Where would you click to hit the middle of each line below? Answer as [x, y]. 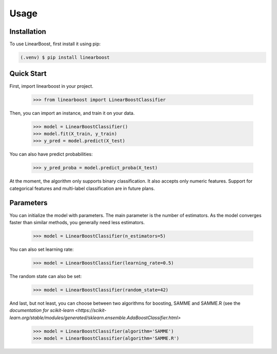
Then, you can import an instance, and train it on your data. [72, 113]
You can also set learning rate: [42, 249]
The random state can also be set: [46, 276]
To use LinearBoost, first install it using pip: [55, 44]
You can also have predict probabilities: [51, 154]
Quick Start [28, 74]
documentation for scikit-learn [42, 310]
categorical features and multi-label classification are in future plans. [82, 188]
